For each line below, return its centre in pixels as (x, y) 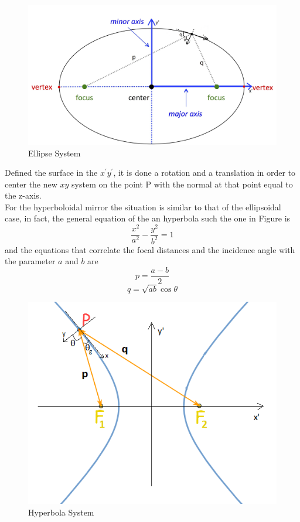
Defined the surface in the (51, 173)
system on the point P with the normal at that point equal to (182, 184)
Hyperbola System (61, 512)
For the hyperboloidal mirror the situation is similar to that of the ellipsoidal (143, 207)
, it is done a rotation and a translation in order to (204, 173)
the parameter (30, 261)
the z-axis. (23, 195)
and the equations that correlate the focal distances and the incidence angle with (150, 249)
